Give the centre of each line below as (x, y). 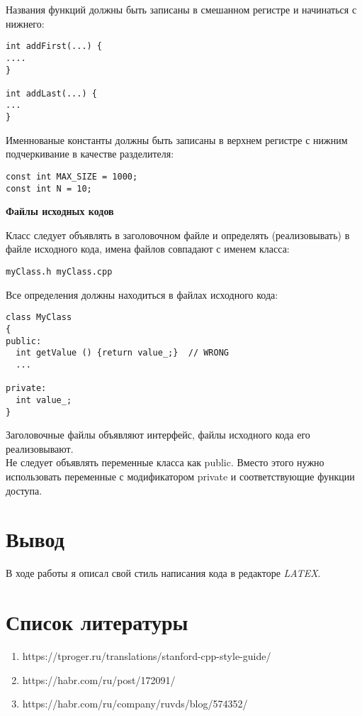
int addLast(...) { (51, 93)
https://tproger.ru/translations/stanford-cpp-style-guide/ (147, 656)
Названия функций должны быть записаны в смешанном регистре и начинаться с (181, 9)
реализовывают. (40, 448)
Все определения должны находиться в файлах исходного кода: (142, 294)
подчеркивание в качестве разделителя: (90, 154)
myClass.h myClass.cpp (59, 272)
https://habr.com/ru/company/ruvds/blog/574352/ (135, 704)
